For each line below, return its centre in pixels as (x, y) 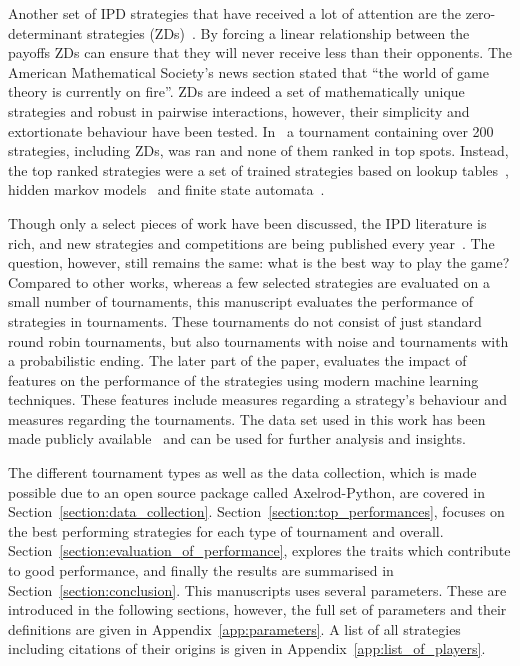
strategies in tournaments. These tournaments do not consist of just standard (245, 320)
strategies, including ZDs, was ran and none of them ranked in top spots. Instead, (258, 150)
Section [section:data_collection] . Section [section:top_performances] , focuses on (256, 511)
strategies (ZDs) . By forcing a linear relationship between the (278, 32)
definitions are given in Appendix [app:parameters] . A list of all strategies (234, 628)
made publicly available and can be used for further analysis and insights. (237, 438)
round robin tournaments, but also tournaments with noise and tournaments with (258, 340)
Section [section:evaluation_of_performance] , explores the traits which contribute (259, 550)
